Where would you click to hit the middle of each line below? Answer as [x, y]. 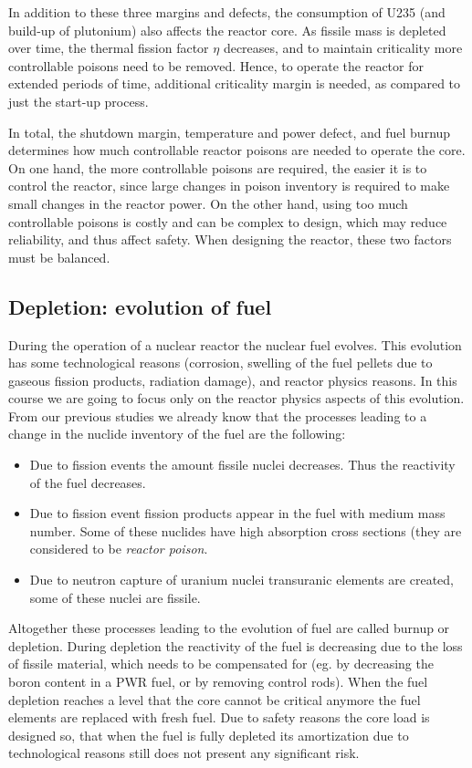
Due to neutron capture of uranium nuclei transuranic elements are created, [241, 580]
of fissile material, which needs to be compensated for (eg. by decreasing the [221, 664]
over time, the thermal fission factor [109, 48]
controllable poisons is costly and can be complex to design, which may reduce [228, 221]
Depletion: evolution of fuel [140, 306]
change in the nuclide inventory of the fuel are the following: [177, 434]
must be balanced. [59, 257]
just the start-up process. [79, 101]
